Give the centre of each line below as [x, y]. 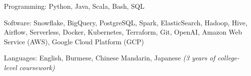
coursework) [37, 67]
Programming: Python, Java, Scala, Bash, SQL [74, 6]
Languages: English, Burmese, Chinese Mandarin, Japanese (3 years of [110, 58]
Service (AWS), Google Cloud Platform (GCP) [74, 41]
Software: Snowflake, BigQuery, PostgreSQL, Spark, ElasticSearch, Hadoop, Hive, [126, 22]
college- [229, 58]
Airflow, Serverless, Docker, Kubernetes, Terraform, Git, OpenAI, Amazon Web [123, 32]
